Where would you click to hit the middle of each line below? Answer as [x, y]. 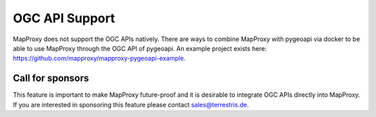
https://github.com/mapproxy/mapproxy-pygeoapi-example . [99, 58]
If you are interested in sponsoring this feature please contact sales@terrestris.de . [131, 104]
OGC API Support [64, 18]
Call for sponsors [51, 78]
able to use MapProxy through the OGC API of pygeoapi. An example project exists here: [140, 48]
